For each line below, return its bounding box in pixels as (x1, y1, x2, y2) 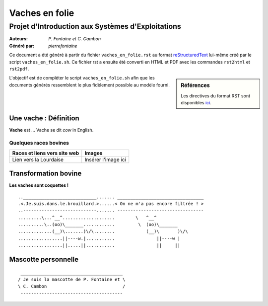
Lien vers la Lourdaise (12, 156, 64, 163)
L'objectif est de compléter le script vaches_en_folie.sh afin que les (9, 75, 155, 81)
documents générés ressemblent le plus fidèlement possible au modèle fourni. (9, 82, 170, 88)
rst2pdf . (9, 66, 29, 72)
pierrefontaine (48, 43, 77, 49)
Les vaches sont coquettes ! (9, 182, 69, 188)
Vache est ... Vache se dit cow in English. (9, 127, 94, 133)
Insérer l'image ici (84, 156, 127, 163)
